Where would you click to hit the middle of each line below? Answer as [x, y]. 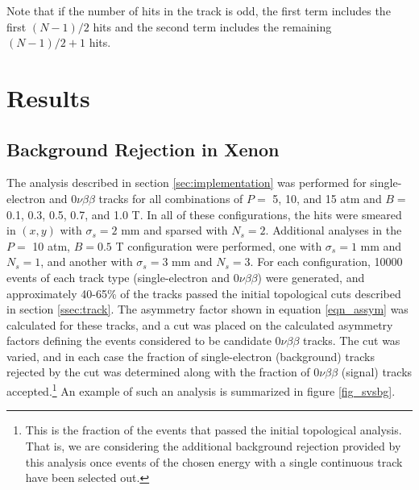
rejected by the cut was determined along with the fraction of [158, 372]
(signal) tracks [377, 372]
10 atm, [51, 245]
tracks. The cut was [352, 341]
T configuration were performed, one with [219, 245]
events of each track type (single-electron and [118, 277]
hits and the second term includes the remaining [212, 26]
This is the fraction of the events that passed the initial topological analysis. [214, 430]
